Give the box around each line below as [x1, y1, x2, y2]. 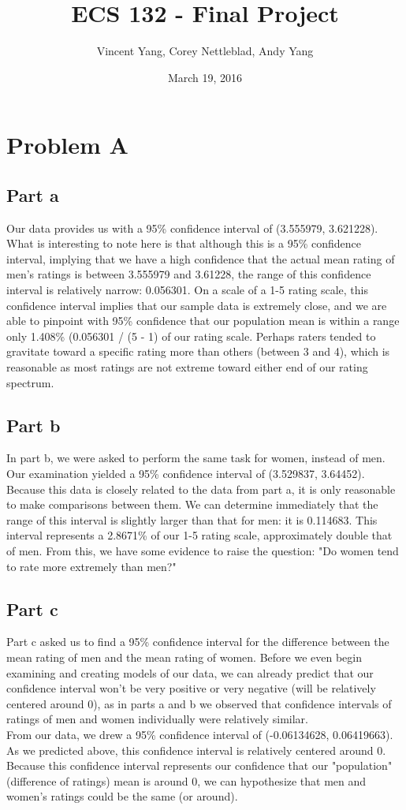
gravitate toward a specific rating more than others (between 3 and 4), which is [6, 343, 390, 360]
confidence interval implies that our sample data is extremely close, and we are [6, 297, 387, 313]
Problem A [6, 129, 129, 161]
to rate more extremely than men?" [6, 558, 177, 574]
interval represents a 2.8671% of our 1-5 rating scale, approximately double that [6, 527, 393, 543]
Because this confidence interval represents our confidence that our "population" [6, 757, 393, 774]
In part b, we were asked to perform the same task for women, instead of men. [6, 450, 386, 466]
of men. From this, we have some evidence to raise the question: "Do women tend [6, 543, 399, 558]
